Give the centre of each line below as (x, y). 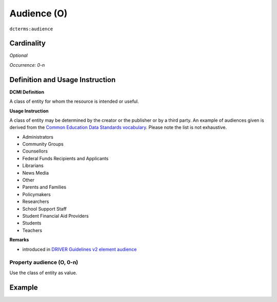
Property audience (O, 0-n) (44, 262)
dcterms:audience (31, 29)
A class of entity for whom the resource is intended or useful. (74, 101)
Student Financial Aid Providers (56, 216)
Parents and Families (44, 187)
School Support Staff (44, 209)
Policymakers (36, 194)
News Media (35, 173)
